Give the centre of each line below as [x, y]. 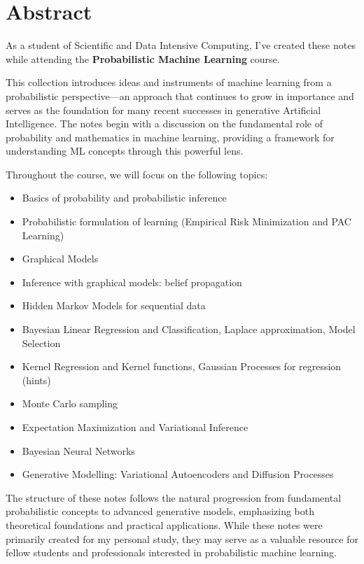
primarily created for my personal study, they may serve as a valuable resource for [182, 538]
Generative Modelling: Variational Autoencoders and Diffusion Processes [178, 474]
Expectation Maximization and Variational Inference [135, 427]
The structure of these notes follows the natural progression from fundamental [174, 497]
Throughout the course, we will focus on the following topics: [137, 174]
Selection [41, 343]
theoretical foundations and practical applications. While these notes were [164, 524]
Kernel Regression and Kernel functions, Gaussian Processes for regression [182, 366]
